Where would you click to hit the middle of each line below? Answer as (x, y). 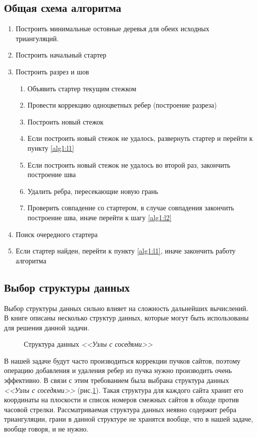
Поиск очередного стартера (57, 234)
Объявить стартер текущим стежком (82, 88)
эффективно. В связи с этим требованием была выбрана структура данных (117, 380)
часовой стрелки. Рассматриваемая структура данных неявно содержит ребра (120, 409)
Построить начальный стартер (61, 55)
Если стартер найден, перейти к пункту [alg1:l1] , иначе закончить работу (126, 251)
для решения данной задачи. (47, 327)
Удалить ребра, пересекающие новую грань (93, 191)
